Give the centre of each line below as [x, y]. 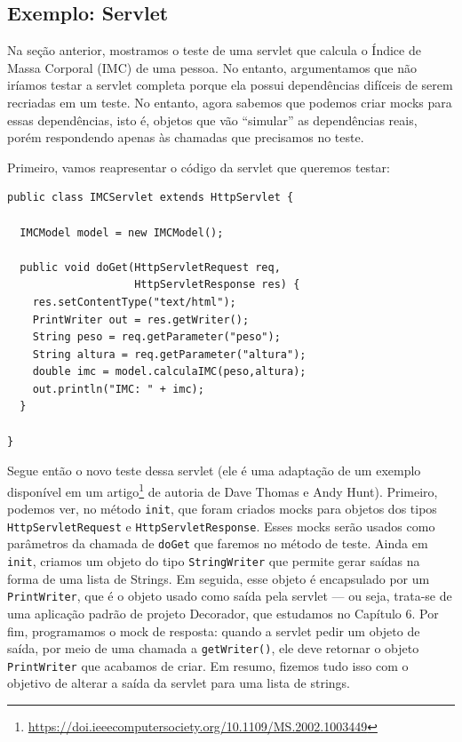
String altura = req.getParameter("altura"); [169, 354]
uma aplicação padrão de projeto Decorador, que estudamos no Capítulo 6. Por [223, 613]
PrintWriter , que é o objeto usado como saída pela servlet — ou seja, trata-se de [230, 596]
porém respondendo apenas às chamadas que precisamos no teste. [186, 137]
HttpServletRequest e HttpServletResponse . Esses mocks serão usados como [221, 526]
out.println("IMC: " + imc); [118, 389]
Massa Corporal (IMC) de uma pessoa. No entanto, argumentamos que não [212, 67]
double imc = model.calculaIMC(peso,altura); [169, 372]
